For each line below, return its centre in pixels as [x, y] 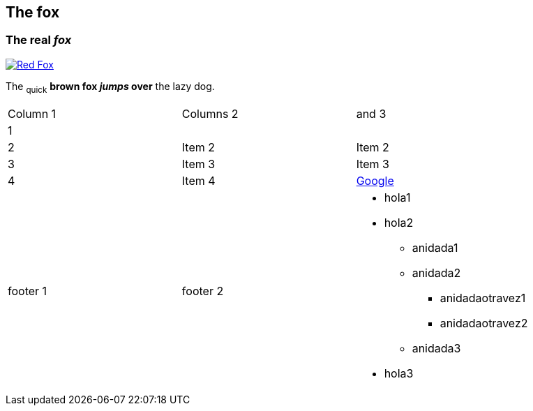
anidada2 [436, 272]
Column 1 [32, 113]
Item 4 [198, 180]
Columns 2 [210, 113]
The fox [33, 12]
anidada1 [435, 247]
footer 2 [203, 291]
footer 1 [28, 291]
